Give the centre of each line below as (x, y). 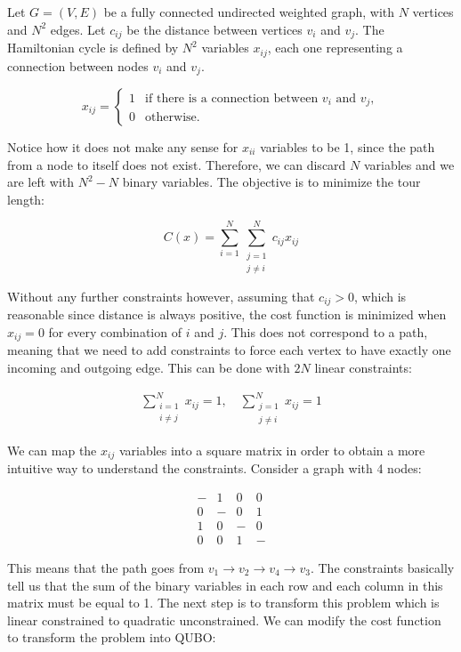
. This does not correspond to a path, (326, 331)
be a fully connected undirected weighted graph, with (249, 12)
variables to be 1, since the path (348, 146)
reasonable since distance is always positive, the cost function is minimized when (227, 314)
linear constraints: (363, 367)
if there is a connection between (232, 98)
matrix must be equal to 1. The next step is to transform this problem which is (223, 603)
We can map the (52, 450)
